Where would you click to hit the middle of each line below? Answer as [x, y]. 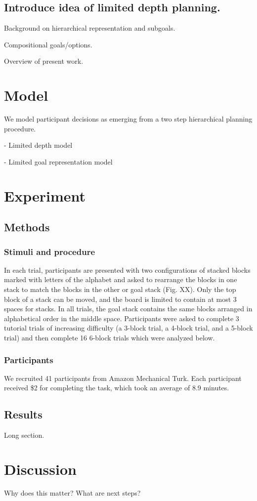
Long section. [24, 435]
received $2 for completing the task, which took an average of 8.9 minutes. [117, 388]
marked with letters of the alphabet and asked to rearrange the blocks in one [121, 279]
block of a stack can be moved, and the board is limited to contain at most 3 [120, 299]
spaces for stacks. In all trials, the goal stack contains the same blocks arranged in [128, 309]
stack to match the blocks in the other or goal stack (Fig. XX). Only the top [120, 289]
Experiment [45, 195]
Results [23, 414]
